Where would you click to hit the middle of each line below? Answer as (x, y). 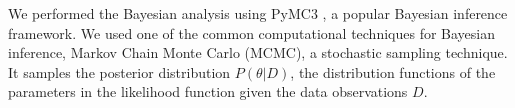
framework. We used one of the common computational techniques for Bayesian (252, 32)
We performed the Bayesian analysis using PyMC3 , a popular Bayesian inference (258, 13)
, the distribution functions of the (393, 71)
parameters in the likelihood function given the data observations (208, 91)
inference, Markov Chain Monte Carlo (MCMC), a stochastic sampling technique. (258, 52)
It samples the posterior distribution (119, 71)
